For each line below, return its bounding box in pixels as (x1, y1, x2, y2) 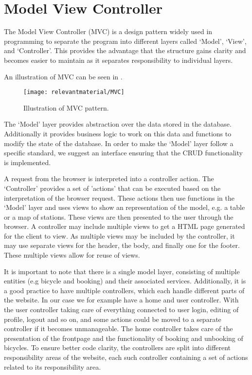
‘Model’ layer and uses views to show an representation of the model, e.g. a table (4, 202, 245, 212)
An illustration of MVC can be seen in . (4, 71, 123, 81)
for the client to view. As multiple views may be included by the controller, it (4, 230, 235, 241)
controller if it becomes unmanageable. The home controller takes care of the (4, 323, 233, 334)
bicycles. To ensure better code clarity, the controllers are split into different (4, 342, 231, 353)
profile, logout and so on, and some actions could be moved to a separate (4, 314, 221, 324)
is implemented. (4, 157, 51, 167)
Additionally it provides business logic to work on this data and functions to (4, 128, 232, 138)
